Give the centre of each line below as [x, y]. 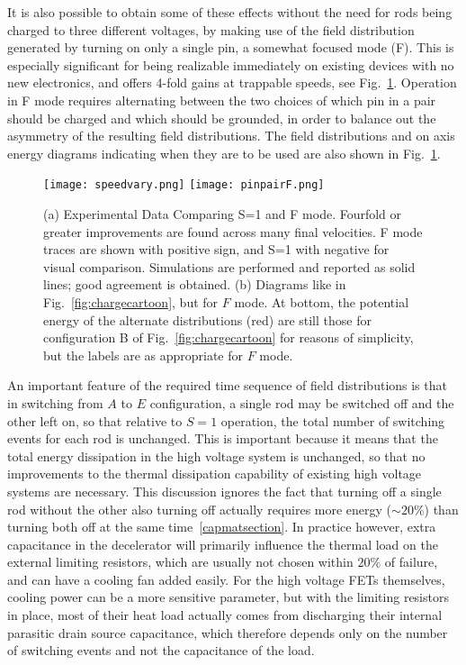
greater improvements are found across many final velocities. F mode [233, 231]
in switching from [55, 402]
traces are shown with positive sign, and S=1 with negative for [216, 249]
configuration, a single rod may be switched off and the [302, 402]
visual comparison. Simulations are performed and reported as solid [229, 266]
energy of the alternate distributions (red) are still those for [207, 319]
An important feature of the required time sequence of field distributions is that [227, 385]
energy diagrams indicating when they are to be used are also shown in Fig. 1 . [224, 153]
